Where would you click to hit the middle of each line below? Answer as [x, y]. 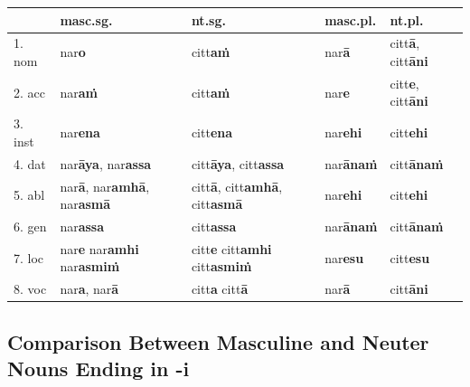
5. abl [29, 195]
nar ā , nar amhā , [105, 186]
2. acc [29, 92]
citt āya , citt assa [238, 163]
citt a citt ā [220, 289]
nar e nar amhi [99, 248]
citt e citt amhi [231, 248]
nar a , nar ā [89, 289]
